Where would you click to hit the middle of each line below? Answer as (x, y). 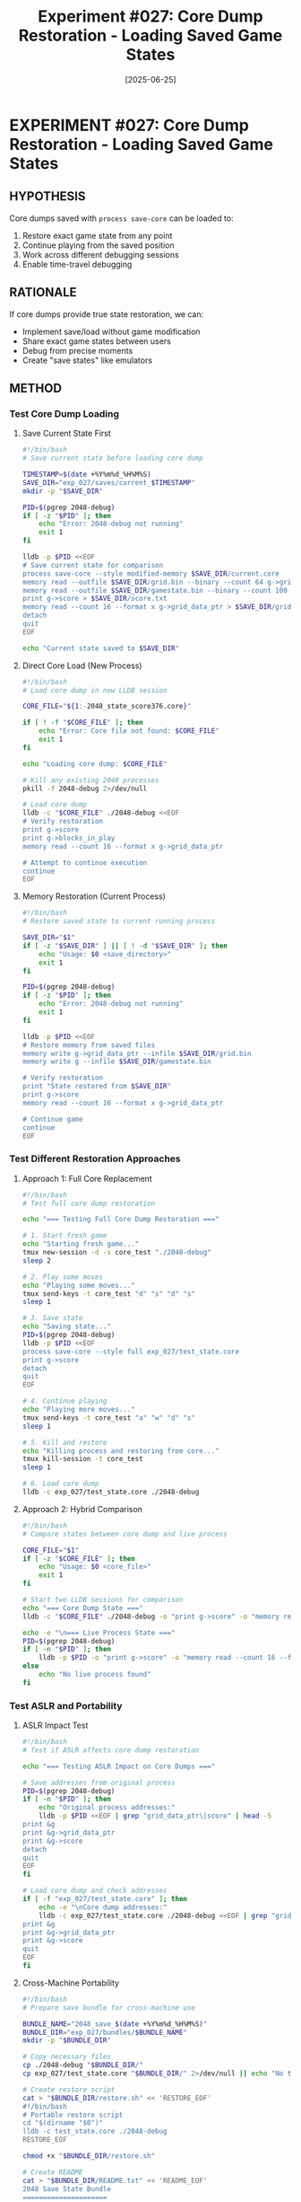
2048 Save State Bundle (67, 2189)
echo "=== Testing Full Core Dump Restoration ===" (120, 1220)
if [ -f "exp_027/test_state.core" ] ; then (105, 1899)
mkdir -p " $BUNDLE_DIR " (67, 2040)
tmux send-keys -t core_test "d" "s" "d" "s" (108, 1294)
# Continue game (52, 1119)
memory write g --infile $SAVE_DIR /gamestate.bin (117, 1061)
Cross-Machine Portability (70, 1983)
